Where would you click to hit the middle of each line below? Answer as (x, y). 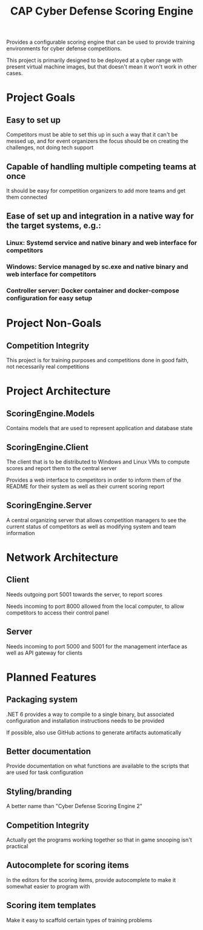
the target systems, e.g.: (54, 226)
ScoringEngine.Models (51, 413)
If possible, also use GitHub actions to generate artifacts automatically (94, 732)
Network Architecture (62, 557)
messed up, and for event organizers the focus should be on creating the (98, 141)
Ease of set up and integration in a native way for (100, 216)
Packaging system (42, 700)
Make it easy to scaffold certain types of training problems (79, 920)
